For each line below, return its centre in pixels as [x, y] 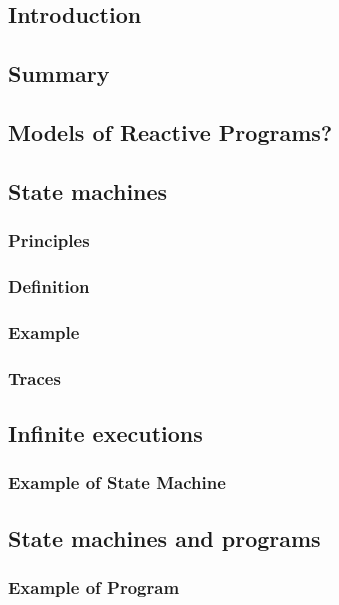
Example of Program [94, 586]
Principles [49, 240]
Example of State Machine [117, 482]
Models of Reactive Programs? [170, 131]
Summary [59, 73]
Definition [49, 285]
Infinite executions [105, 432]
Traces [34, 377]
